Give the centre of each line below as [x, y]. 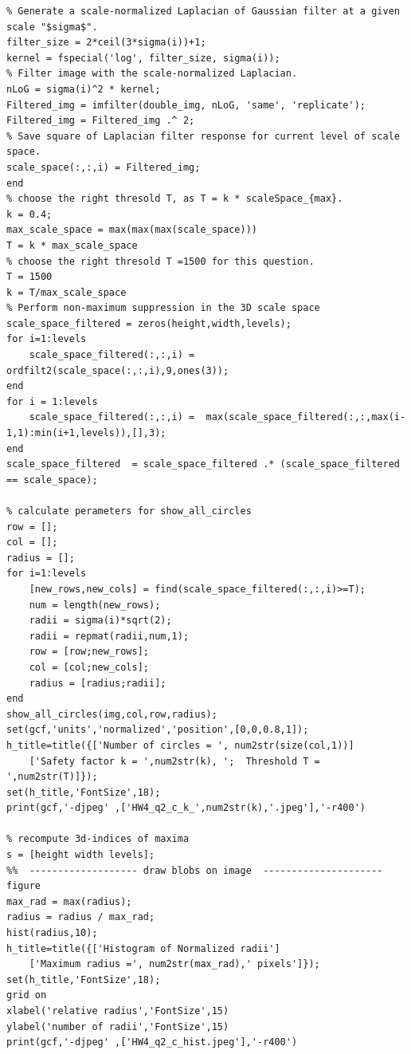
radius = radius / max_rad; [81, 917]
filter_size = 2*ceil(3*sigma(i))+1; [106, 43]
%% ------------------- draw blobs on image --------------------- [195, 870]
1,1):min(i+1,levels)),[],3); [86, 433]
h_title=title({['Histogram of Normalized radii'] [143, 948]
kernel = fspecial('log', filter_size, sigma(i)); [143, 58]
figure [23, 886]
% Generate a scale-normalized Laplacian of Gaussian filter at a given [203, 11]
